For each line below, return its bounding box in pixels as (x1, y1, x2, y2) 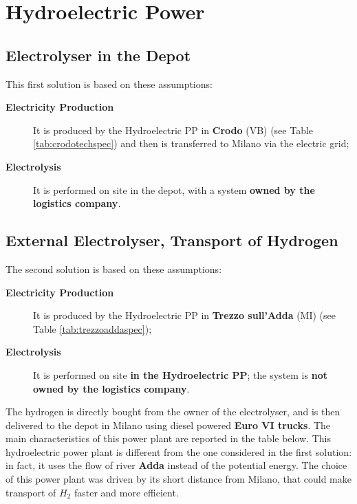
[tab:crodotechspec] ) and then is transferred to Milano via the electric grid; (33, 136, 349, 151)
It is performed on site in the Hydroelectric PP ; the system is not (33, 367, 327, 382)
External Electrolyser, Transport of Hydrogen (6, 230, 338, 251)
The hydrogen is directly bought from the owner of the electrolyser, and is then (6, 404, 340, 419)
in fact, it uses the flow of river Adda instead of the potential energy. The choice (6, 458, 347, 472)
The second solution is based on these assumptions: (6, 261, 222, 276)
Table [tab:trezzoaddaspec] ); (33, 321, 152, 336)
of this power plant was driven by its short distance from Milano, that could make (6, 472, 351, 486)
